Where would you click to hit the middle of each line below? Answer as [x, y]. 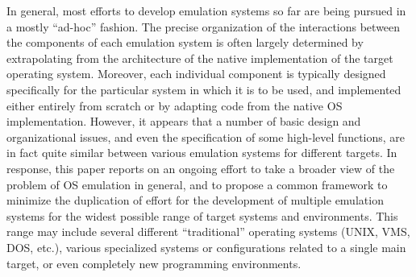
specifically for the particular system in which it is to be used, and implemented [204, 89]
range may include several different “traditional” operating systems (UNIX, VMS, [208, 232]
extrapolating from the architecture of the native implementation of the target [200, 58]
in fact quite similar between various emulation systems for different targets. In [202, 153]
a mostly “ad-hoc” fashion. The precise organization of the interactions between [204, 26]
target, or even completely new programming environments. [154, 263]
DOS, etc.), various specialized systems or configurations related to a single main [206, 247]
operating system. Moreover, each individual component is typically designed [196, 74]
